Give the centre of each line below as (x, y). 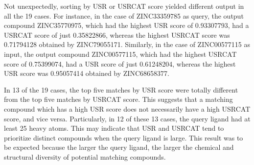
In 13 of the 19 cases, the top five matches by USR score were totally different (121, 89)
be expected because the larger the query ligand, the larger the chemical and (119, 147)
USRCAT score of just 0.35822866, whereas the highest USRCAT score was (117, 35)
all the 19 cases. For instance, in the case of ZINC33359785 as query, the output (124, 15)
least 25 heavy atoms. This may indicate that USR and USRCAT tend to (114, 128)
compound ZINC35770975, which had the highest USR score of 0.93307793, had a (127, 25)
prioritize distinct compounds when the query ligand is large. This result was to (124, 137)
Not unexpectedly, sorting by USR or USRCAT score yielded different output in (124, 6)
